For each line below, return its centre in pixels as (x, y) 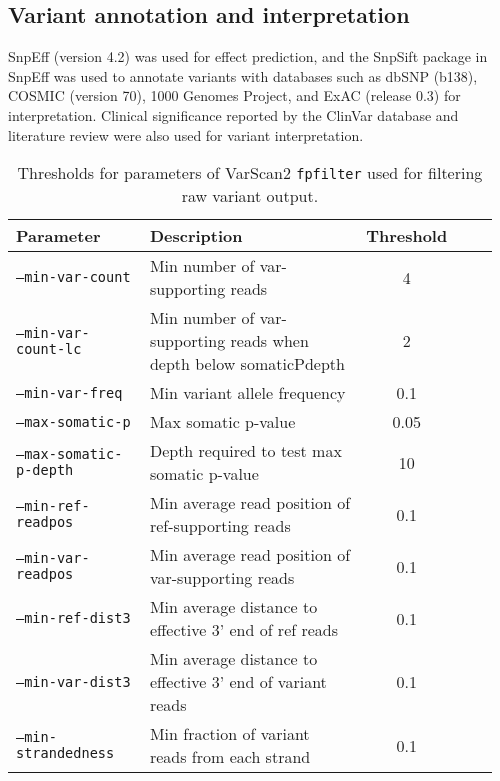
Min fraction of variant (229, 734)
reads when (269, 341)
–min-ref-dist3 (73, 618)
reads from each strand (230, 757)
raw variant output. (250, 196)
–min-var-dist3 (73, 681)
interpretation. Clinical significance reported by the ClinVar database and (233, 114)
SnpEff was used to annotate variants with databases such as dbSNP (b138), (243, 75)
